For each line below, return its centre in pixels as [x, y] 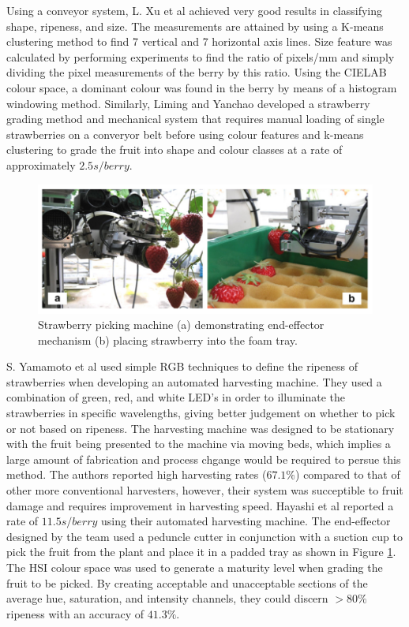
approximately [41, 164]
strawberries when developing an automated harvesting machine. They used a [194, 381]
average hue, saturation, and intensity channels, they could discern [167, 598]
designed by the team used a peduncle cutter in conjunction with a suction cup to [204, 536]
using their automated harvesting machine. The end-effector [246, 521]
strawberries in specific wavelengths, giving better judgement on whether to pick [201, 413]
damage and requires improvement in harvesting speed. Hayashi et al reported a [200, 505]
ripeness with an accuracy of [75, 613]
